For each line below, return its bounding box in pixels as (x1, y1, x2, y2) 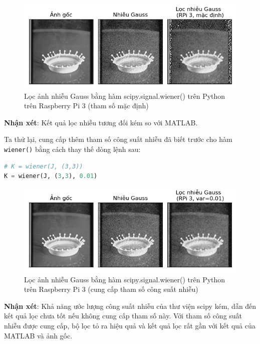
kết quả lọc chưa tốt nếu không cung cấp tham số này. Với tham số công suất (4, 310, 242, 321)
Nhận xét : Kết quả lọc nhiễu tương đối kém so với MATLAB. (4, 117, 198, 127)
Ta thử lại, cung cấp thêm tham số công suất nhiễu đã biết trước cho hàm (4, 134, 232, 144)
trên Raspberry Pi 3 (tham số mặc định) (24, 100, 149, 111)
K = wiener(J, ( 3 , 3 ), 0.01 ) (4, 173, 98, 180)
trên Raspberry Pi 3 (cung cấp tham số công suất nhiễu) (24, 284, 198, 294)
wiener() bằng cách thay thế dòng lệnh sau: (4, 143, 141, 154)
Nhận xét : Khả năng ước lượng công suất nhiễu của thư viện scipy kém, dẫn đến (4, 300, 256, 311)
